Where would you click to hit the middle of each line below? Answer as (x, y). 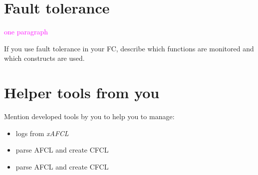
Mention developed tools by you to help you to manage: (89, 116)
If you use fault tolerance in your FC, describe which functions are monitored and (129, 48)
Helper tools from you (82, 92)
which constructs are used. (44, 58)
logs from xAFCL (42, 133)
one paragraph (26, 32)
